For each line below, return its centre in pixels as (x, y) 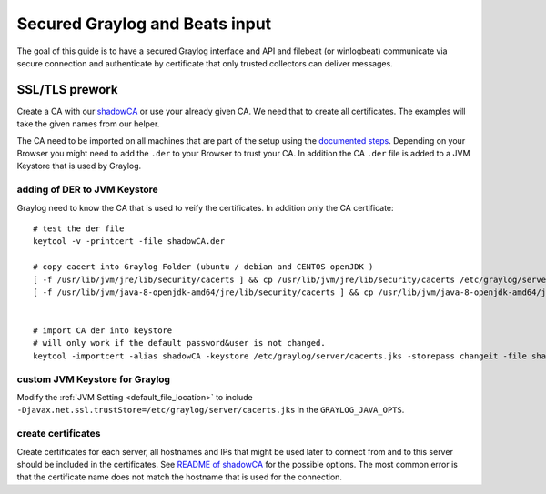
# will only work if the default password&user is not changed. (180, 343)
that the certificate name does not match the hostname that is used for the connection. (180, 477)
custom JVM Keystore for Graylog (94, 379)
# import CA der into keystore (103, 331)
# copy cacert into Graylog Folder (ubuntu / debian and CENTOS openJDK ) (203, 267)
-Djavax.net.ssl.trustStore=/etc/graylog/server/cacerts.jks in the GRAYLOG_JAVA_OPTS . (211, 410)
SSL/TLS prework (67, 90)
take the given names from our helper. (88, 124)
